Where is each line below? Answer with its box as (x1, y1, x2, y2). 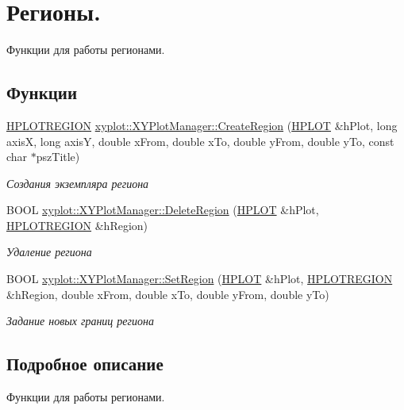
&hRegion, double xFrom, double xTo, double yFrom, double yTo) (6, 285, 329, 302)
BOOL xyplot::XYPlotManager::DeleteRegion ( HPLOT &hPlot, (6, 201, 319, 218)
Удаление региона (6, 243, 92, 260)
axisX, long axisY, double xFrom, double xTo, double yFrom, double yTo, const (6, 132, 394, 149)
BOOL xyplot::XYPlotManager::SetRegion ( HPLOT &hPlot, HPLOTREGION (6, 270, 393, 287)
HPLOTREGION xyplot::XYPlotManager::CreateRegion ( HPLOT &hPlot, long (6, 117, 398, 133)
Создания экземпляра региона (6, 174, 149, 191)
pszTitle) (36, 148, 80, 165)
